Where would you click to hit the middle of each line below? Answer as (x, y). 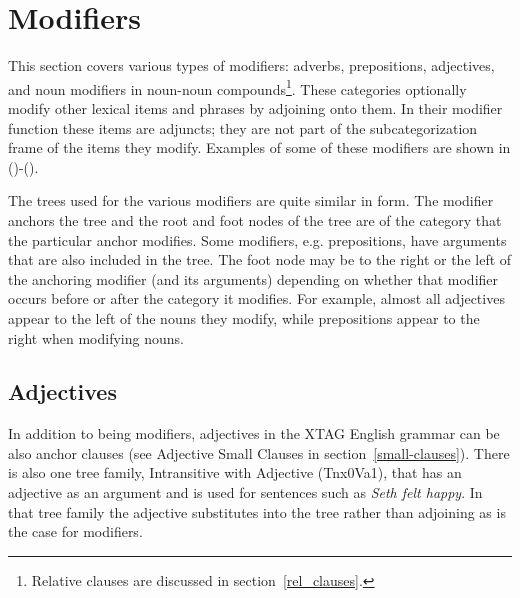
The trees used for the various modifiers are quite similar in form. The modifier (251, 200)
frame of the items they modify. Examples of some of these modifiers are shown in (259, 147)
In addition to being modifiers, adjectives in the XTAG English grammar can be (254, 433)
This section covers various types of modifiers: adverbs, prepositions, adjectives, (251, 65)
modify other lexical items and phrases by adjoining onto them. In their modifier (255, 107)
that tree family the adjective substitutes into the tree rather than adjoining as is (257, 511)
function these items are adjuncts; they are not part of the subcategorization (243, 127)
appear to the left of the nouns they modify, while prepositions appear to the (244, 317)
